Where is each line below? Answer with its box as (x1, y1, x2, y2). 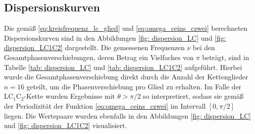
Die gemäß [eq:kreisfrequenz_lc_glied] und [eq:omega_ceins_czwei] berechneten (4, 23, 248, 33)
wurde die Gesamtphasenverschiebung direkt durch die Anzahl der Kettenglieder (4, 71, 248, 82)
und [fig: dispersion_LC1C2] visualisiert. (4, 120, 127, 131)
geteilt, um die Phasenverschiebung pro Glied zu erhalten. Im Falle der (26, 81, 242, 91)
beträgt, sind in (202, 52, 249, 62)
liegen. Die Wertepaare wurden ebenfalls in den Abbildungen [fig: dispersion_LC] (4, 110, 251, 121)
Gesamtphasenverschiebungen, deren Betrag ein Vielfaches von (4, 52, 194, 62)
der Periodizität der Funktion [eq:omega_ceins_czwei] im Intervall (4, 100, 206, 111)
